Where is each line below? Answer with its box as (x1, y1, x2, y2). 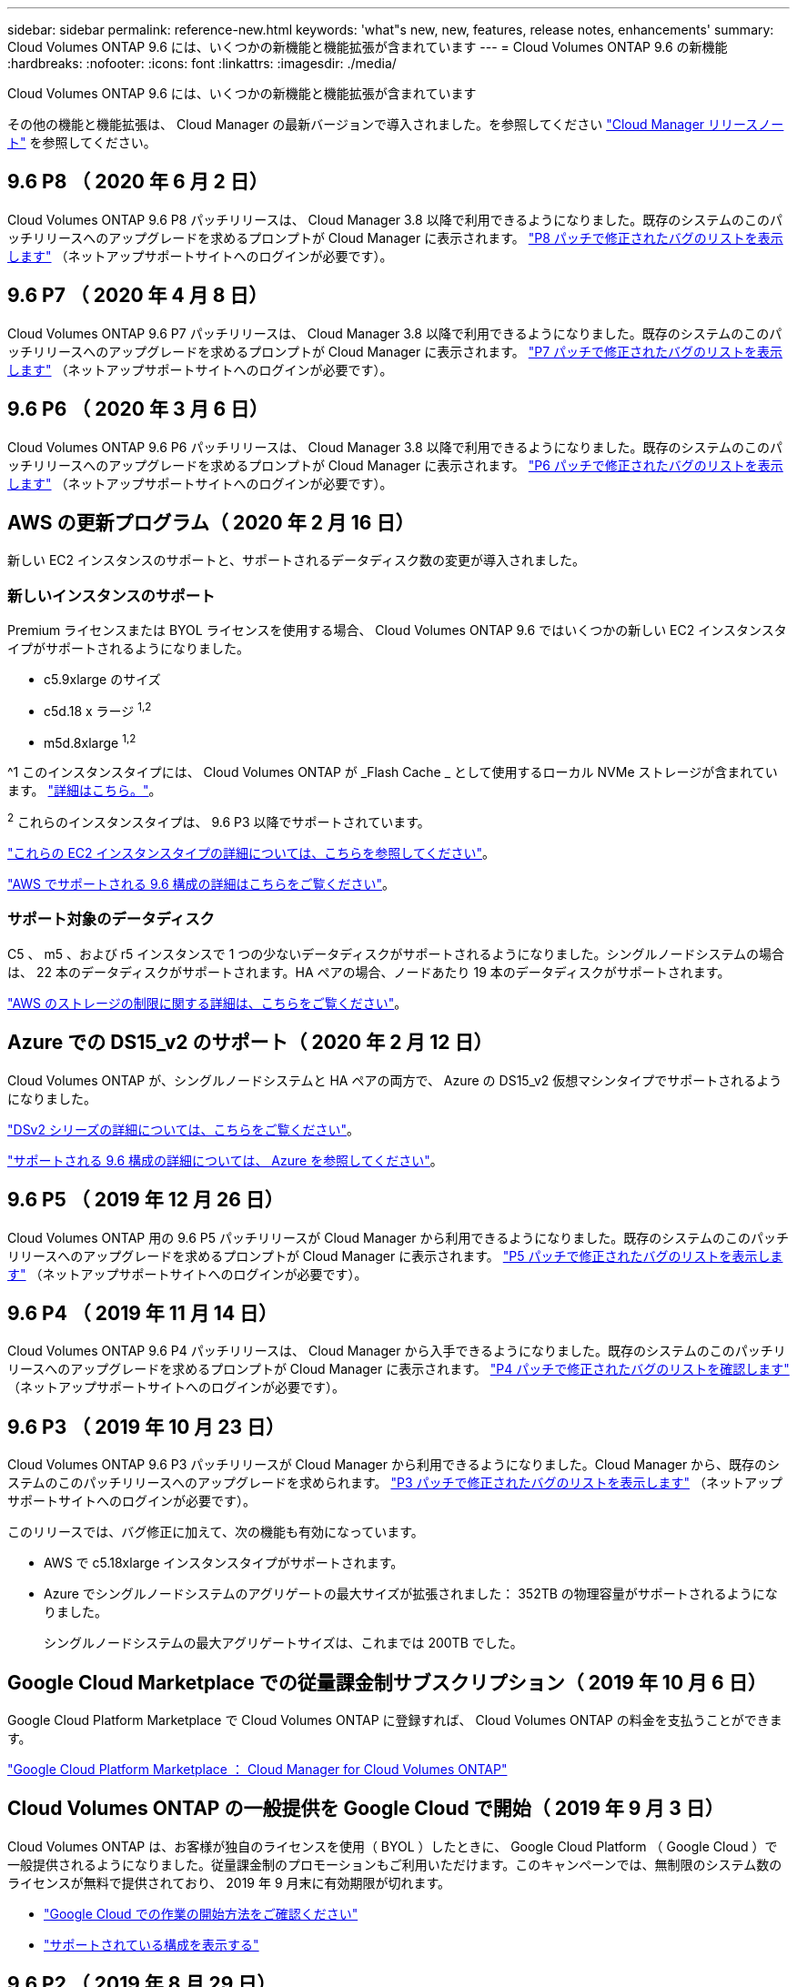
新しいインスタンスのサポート (7, 586, 216, 605)
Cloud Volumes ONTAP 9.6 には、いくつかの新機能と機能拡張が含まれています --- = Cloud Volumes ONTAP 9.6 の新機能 (7, 39, 728, 55)
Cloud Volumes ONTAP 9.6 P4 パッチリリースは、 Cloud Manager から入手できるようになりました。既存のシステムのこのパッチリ (7, 1343, 786, 1359)
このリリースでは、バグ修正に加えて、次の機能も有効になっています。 (7, 1524, 424, 1540)
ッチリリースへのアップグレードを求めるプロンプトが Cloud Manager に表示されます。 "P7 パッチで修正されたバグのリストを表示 (7, 343, 783, 359)
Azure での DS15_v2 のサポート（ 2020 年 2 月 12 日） (7, 1031, 493, 1054)
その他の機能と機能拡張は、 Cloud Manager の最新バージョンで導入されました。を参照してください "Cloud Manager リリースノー (7, 116, 784, 132)
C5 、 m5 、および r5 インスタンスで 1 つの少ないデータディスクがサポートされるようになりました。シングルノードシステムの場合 (7, 945, 784, 962)
